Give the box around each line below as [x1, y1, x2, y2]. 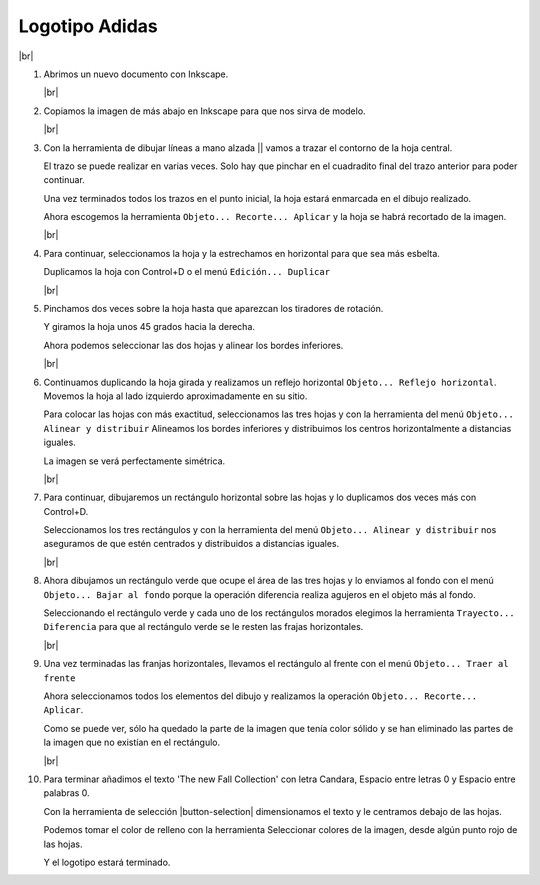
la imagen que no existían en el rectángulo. [43, 736, 221, 749]
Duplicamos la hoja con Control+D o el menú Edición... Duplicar [43, 266, 330, 278]
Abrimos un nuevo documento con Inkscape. [43, 68, 229, 80]
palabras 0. [43, 787, 90, 799]
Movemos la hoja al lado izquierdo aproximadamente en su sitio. [43, 390, 308, 402]
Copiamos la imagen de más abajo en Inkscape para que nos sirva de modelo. [43, 105, 366, 117]
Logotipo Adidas [18, 15, 159, 37]
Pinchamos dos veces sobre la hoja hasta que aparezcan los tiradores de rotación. [43, 303, 384, 315]
